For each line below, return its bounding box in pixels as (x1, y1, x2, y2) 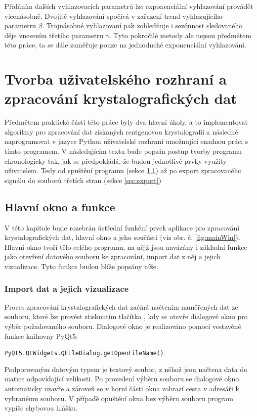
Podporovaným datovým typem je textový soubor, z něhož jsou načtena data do (4, 364, 248, 374)
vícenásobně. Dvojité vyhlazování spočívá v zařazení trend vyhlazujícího (4, 10, 223, 21)
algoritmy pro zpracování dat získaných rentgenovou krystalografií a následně (4, 126, 238, 137)
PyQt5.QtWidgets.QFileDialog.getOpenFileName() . (4, 347, 166, 358)
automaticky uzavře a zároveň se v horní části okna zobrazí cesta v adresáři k (4, 383, 239, 394)
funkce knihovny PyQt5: (4, 330, 78, 341)
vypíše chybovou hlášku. (4, 403, 78, 413)
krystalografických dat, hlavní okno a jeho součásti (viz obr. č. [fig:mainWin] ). (4, 232, 240, 242)
